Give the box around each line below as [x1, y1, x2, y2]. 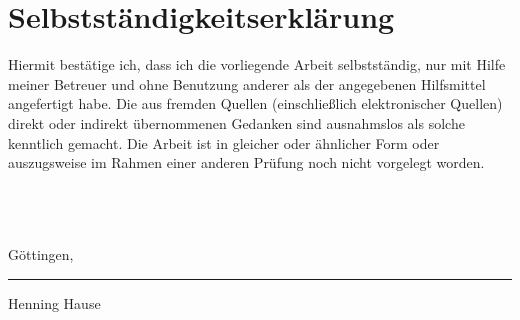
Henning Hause [8, 293, 101, 314]
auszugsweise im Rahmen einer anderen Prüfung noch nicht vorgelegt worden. [8, 152, 485, 173]
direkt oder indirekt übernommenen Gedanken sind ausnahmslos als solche [8, 112, 465, 133]
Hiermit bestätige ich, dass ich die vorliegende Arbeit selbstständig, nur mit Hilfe [8, 54, 506, 75]
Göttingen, [8, 244, 74, 265]
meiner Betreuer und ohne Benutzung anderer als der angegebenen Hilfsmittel [8, 73, 486, 94]
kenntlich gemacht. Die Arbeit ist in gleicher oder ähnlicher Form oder [8, 132, 440, 153]
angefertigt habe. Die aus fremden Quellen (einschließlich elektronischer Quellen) [8, 93, 503, 114]
